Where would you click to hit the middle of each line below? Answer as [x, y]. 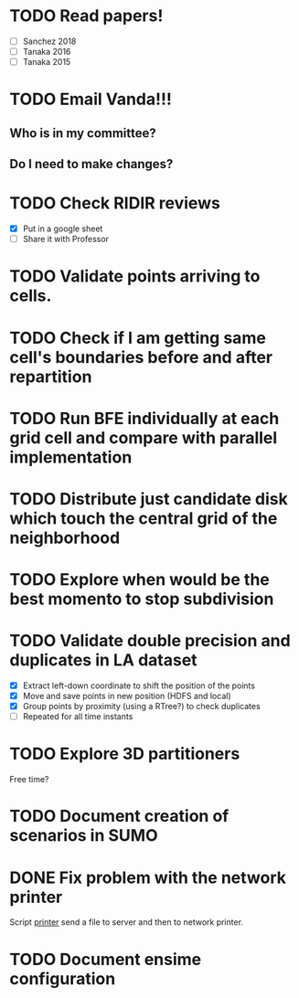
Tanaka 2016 [47, 52]
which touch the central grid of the [144, 518]
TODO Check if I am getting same [138, 338]
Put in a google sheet [63, 228]
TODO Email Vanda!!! [91, 99]
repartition [51, 377]
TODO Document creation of [119, 817]
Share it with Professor [66, 239]
